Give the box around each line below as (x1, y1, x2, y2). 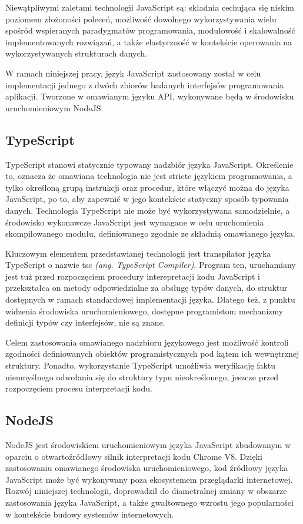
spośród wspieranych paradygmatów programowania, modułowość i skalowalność (5, 24, 295, 37)
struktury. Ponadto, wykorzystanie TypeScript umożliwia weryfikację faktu (5, 359, 276, 372)
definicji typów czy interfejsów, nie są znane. (5, 316, 165, 329)
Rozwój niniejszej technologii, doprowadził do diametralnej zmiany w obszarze (5, 485, 287, 497)
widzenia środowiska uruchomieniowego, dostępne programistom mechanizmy (5, 304, 284, 317)
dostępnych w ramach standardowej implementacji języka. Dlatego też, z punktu (5, 293, 295, 306)
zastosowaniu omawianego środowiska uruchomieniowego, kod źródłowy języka (5, 462, 288, 474)
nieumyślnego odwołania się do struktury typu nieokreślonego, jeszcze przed (5, 370, 279, 383)
